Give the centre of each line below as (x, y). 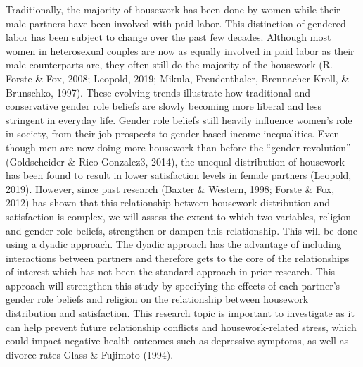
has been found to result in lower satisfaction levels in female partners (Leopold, (179, 175)
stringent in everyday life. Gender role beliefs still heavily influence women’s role (179, 119)
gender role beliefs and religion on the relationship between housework (157, 299)
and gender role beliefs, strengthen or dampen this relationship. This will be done (181, 230)
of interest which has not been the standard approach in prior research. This (171, 272)
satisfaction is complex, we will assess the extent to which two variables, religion (179, 216)
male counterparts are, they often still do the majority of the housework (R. (169, 64)
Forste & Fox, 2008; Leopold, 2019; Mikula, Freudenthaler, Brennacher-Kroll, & (178, 78)
